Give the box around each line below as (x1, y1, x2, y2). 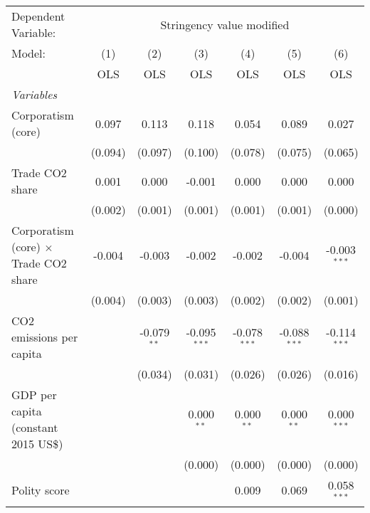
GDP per (11, 386, 57, 403)
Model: (11, 45, 46, 61)
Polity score (11, 482, 70, 499)
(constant (11, 419, 58, 435)
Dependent (11, 8, 65, 24)
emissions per (11, 329, 78, 345)
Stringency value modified (160, 16, 290, 33)
